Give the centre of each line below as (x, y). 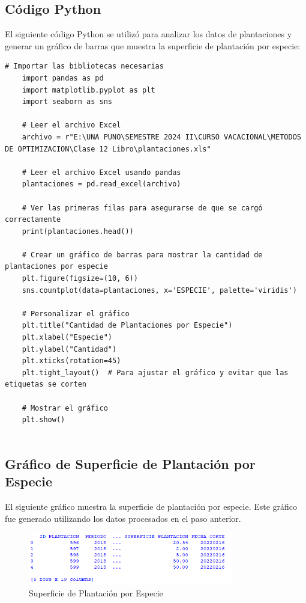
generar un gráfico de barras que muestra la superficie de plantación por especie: (153, 45)
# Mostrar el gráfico (65, 408)
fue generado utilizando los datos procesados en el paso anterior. (123, 518)
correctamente (33, 220)
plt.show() (43, 420)
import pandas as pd (63, 78)
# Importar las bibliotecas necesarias (84, 66)
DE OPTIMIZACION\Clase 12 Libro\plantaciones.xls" (108, 149)
